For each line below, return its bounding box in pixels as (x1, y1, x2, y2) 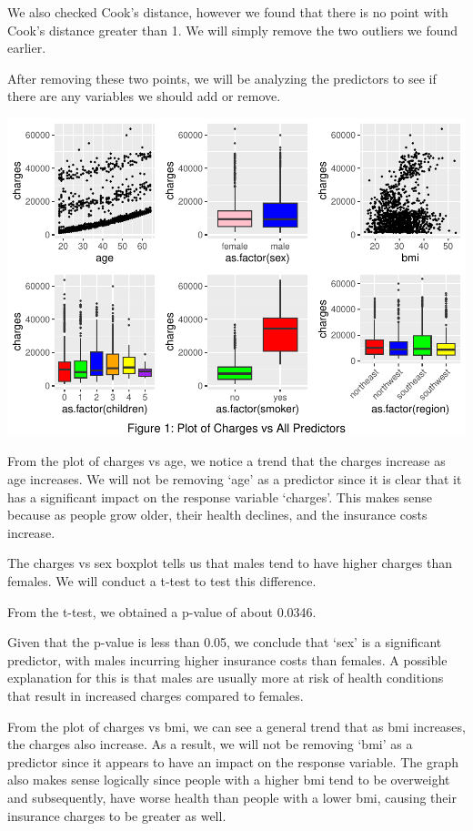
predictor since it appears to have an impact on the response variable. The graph (7, 752, 458, 771)
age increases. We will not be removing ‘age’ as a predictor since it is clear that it (7, 470, 462, 489)
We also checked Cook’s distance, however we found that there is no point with (7, 3, 448, 21)
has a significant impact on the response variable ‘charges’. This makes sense (7, 487, 433, 506)
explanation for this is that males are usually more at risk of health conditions (7, 668, 444, 687)
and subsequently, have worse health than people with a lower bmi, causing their (7, 787, 457, 806)
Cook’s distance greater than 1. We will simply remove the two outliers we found (7, 20, 458, 39)
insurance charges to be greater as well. (7, 806, 226, 825)
